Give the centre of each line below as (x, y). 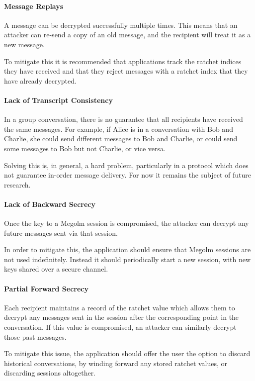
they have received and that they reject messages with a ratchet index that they (126, 71)
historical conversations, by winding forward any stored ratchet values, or (116, 363)
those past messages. (35, 336)
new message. (24, 44)
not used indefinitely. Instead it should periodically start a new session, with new (127, 259)
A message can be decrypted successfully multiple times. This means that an (121, 25)
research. (17, 184)
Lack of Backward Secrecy (50, 204)
